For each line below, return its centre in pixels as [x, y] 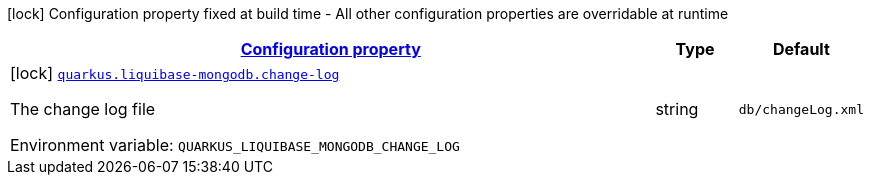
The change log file [83, 109]
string [677, 109]
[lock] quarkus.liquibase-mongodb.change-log [175, 73]
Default [801, 49]
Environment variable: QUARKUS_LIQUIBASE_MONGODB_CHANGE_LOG [235, 145]
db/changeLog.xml [801, 109]
